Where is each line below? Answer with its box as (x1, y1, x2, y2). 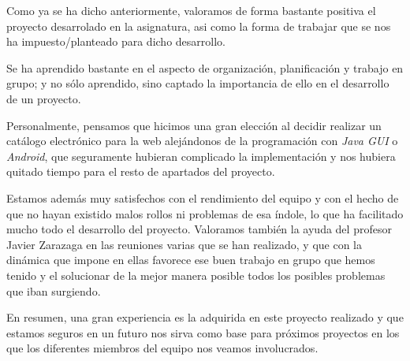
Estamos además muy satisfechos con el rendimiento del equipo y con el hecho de (6, 189, 399, 206)
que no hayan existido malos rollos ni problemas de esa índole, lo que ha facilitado (6, 205, 404, 221)
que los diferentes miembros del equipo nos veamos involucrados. (6, 340, 319, 356)
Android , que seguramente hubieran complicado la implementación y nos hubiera (6, 147, 396, 164)
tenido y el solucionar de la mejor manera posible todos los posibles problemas (6, 266, 386, 283)
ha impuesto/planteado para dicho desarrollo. (6, 33, 225, 50)
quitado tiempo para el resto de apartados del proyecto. (6, 163, 275, 180)
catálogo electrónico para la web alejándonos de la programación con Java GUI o (6, 132, 398, 149)
